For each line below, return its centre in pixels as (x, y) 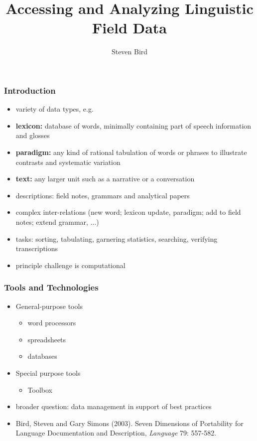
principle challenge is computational (70, 265)
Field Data (129, 28)
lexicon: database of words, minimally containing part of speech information (133, 125)
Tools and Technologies (51, 287)
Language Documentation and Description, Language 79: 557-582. (116, 433)
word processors (52, 323)
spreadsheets (47, 339)
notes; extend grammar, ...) (57, 221)
